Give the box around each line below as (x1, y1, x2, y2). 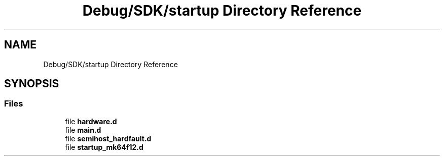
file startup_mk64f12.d (65, 142, 143, 151)
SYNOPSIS (4, 77, 59, 90)
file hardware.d (65, 117, 117, 126)
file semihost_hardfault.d (65, 134, 152, 143)
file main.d (65, 125, 101, 134)
